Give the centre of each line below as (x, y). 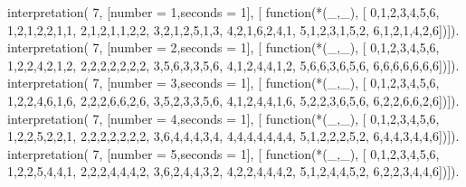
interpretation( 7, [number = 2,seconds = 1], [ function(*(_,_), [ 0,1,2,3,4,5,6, (223, 47)
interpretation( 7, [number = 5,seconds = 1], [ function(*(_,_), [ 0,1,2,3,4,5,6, (223, 153)
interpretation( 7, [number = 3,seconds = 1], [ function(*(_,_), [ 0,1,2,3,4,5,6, (223, 83)
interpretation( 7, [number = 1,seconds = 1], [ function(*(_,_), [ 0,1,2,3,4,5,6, (223, 12)
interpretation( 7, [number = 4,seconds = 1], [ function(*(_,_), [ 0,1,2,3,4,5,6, (223, 118)
